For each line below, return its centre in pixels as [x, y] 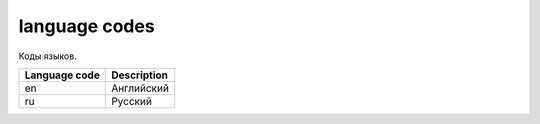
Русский [131, 101]
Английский [140, 88]
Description [140, 75]
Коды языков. [47, 56]
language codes [86, 26]
